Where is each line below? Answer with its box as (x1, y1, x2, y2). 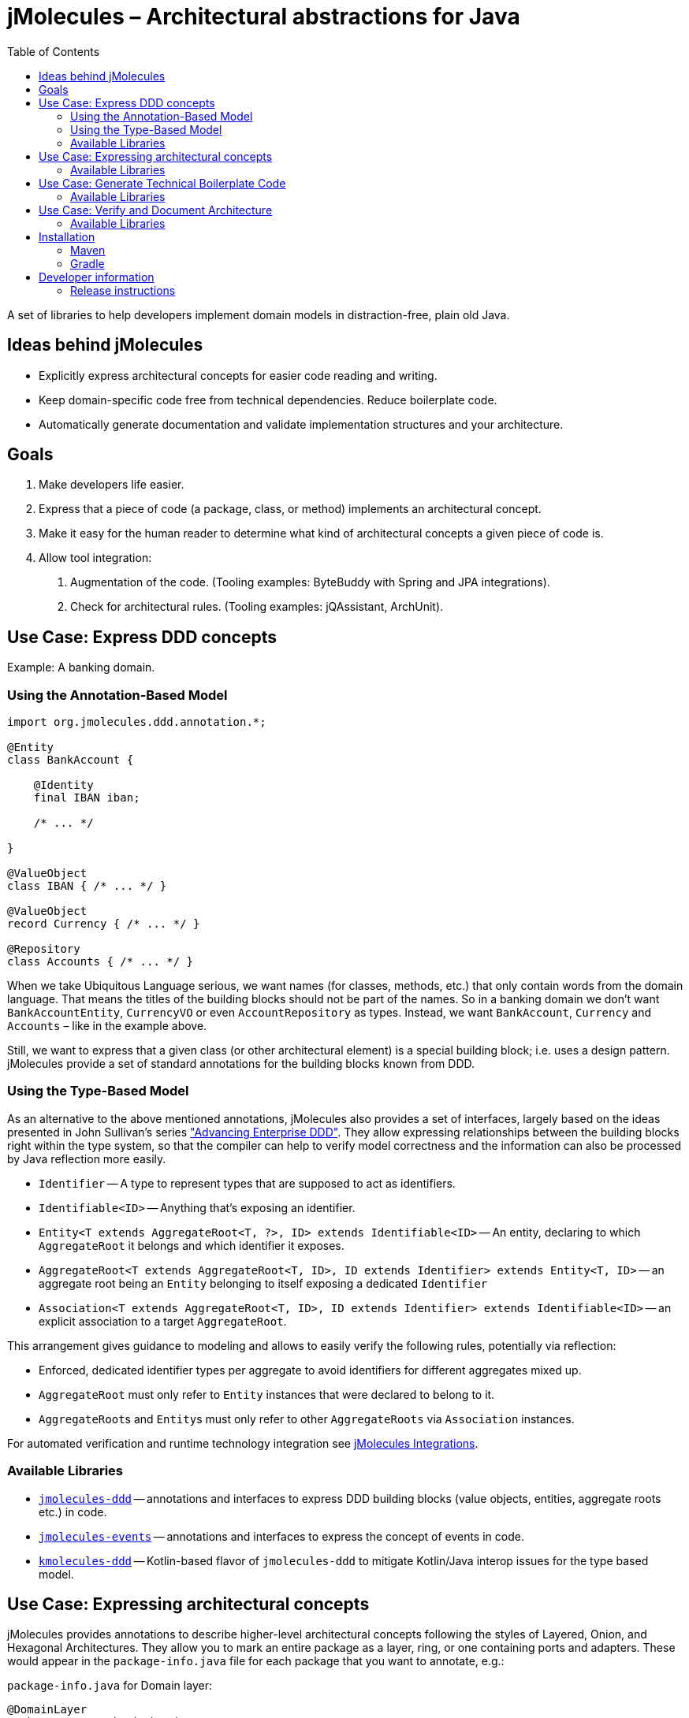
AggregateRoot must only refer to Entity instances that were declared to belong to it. (39, 1387, 495, 1401)
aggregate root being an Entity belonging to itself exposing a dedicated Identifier (39, 1276, 488, 1290)
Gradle (70, 256, 105, 270)
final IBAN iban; (33, 791, 140, 805)
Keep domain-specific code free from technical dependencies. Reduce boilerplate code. (39, 392, 497, 407)
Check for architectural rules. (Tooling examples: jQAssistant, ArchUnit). (70, 600, 444, 614)
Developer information (39, 270, 155, 284)
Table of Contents (7, 44, 100, 58)
